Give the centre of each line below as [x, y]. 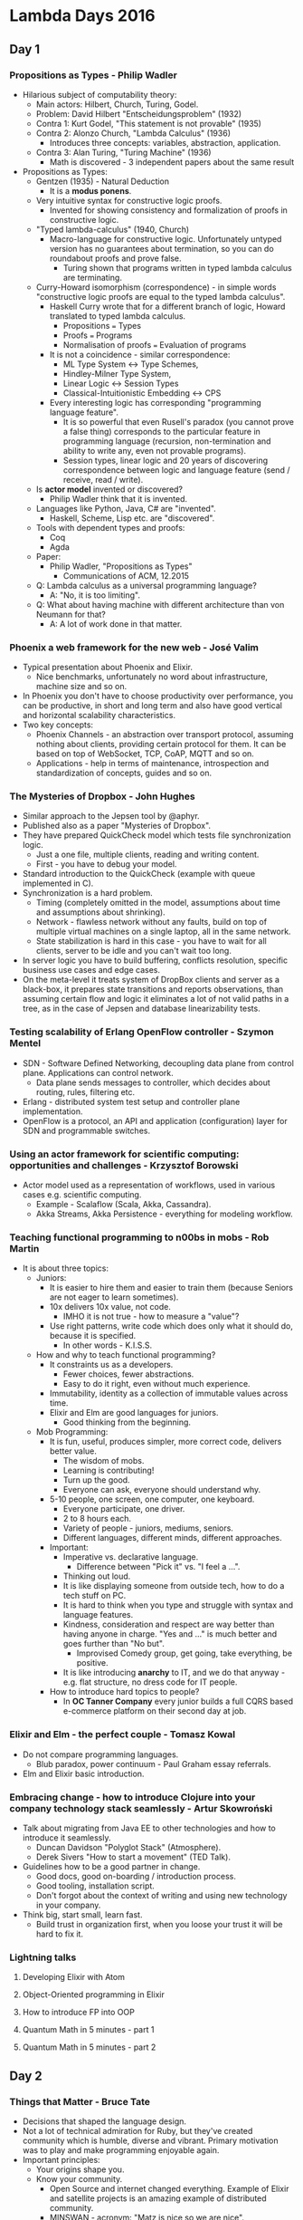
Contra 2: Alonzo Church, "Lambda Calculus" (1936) [133, 133]
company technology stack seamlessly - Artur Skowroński [141, 1808]
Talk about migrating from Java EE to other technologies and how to [149, 1828]
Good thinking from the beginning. [127, 1422]
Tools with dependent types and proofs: [110, 527]
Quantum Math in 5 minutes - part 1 [88, 2030]
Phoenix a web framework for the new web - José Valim [134, 647]
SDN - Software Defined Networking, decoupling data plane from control [158, 1063]
